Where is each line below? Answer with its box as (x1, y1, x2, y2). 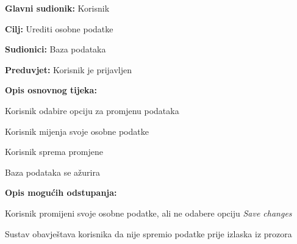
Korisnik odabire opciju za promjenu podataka (5, 104, 179, 117)
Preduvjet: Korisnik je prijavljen (5, 63, 132, 76)
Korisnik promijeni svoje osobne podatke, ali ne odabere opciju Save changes (5, 206, 292, 219)
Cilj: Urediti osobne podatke (5, 22, 113, 35)
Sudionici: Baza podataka (5, 43, 106, 56)
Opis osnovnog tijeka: (5, 84, 97, 96)
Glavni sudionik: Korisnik (5, 2, 110, 14)
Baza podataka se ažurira (5, 165, 100, 178)
